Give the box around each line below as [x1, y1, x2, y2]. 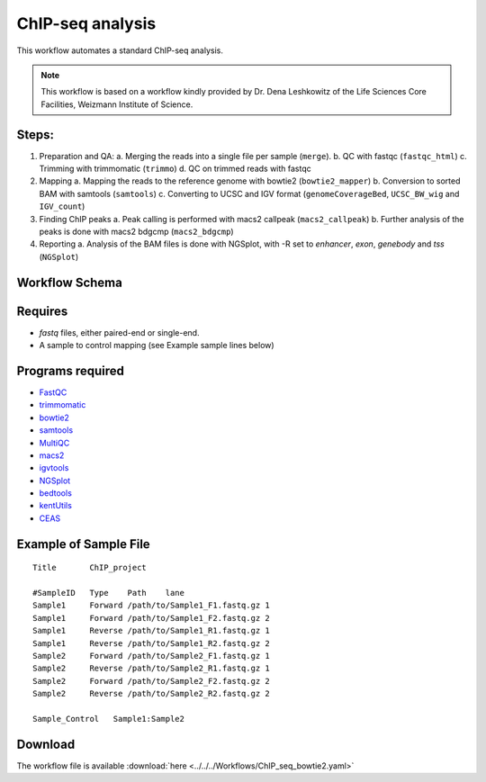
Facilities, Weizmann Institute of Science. [40, 99, 193, 110]
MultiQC [39, 437, 70, 448]
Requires [16, 303, 68, 319]
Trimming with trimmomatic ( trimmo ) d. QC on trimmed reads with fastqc [39, 163, 312, 175]
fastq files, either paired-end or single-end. [39, 327, 200, 337]
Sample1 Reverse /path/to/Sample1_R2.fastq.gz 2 [32, 638, 270, 648]
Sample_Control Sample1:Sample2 [32, 714, 184, 724]
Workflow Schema [16, 274, 123, 290]
